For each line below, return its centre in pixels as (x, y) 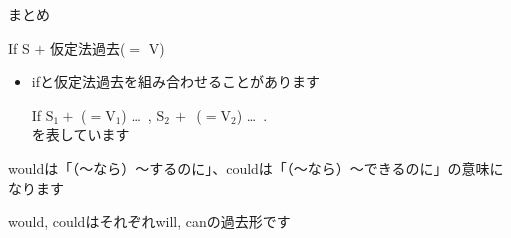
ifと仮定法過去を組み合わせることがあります (175, 81)
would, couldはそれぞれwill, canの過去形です (149, 221)
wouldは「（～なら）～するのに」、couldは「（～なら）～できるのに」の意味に (256, 167)
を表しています (80, 134)
